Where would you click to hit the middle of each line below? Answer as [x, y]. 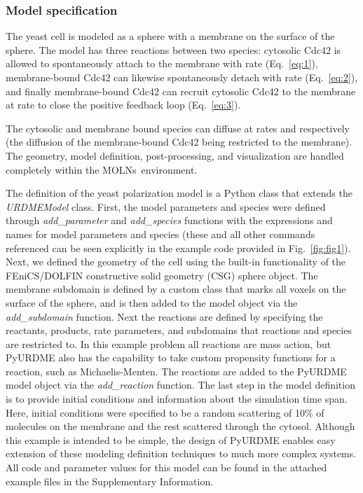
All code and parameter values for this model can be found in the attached [166, 467]
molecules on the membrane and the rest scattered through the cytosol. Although [180, 426]
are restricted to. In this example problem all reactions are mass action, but [169, 343]
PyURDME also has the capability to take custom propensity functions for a [171, 357]
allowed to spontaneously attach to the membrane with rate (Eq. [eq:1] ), [162, 63]
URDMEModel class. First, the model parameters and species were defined [166, 206]
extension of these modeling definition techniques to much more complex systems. [181, 453]
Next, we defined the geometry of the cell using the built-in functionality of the [176, 262]
